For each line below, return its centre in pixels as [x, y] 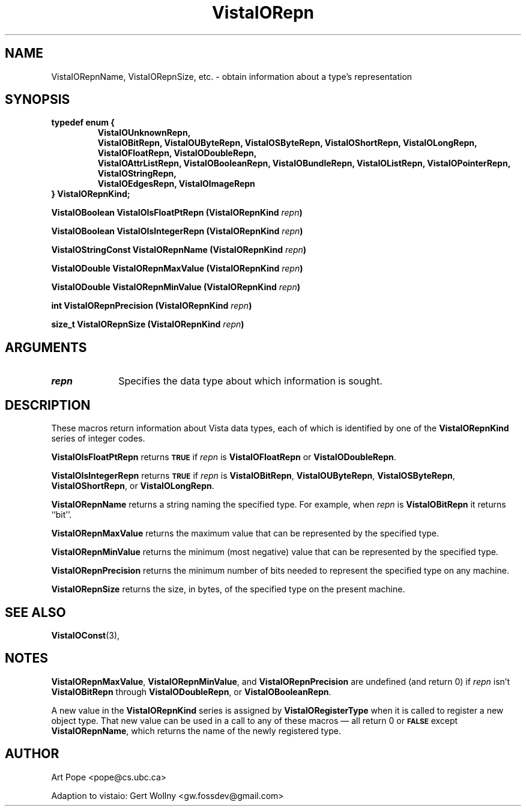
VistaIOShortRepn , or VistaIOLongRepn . [133, 486]
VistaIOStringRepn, [137, 174]
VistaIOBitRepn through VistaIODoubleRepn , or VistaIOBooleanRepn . [191, 691]
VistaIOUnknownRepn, [144, 133]
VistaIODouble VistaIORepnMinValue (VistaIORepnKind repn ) [176, 287]
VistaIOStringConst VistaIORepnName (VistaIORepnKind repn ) [179, 250]
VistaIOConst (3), [86, 635]
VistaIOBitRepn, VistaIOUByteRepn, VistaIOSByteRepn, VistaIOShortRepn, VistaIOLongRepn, [287, 143]
